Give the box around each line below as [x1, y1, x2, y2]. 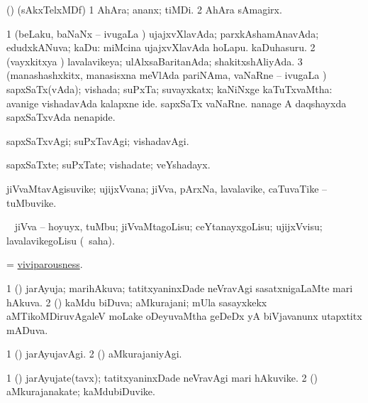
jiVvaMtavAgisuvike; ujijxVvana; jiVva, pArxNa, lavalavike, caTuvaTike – [6, 181, 328, 195]
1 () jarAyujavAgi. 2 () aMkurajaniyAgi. [6, 346, 182, 361]
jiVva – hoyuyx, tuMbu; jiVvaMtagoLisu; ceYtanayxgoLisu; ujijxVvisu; [14, 219, 323, 234]
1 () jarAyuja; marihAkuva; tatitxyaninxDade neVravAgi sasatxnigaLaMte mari [6, 280, 353, 295]
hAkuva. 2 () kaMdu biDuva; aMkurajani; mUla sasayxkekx [6, 294, 267, 309]
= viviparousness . [6, 257, 83, 272]
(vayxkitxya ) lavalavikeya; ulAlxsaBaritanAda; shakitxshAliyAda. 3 [6, 53, 303, 68]
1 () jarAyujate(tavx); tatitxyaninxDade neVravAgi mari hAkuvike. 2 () [6, 370, 318, 385]
